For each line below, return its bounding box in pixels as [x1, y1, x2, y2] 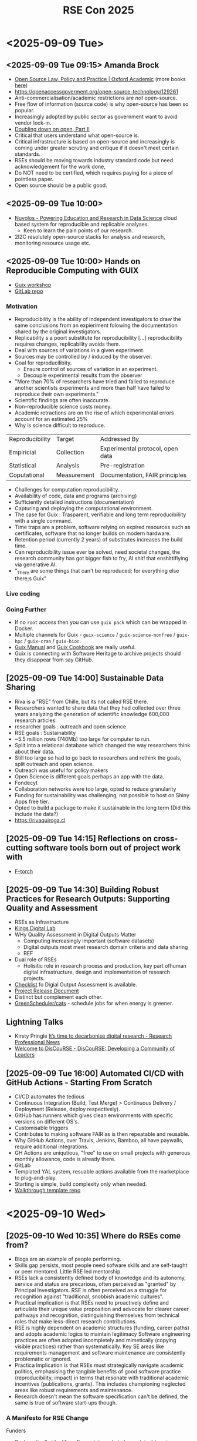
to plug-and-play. [14, 1174, 57, 1181]
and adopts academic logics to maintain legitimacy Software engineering [14, 1330, 191, 1338]
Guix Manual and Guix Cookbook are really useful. [14, 643, 136, 650]
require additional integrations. [14, 1143, 89, 1150]
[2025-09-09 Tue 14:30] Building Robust [6, 884, 159, 894]
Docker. [14, 624, 34, 632]
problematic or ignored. [14, 1356, 72, 1362]
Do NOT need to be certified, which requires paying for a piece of [14, 169, 174, 176]
